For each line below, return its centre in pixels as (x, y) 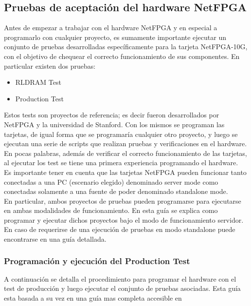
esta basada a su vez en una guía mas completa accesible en (93, 298)
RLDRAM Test (38, 82)
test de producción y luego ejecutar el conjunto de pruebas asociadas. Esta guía (122, 288)
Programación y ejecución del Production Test (97, 260)
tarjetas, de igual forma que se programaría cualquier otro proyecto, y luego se (121, 134)
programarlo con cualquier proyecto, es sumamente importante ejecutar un (115, 37)
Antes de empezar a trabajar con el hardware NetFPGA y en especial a (111, 28)
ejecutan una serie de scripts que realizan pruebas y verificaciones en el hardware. (125, 143)
